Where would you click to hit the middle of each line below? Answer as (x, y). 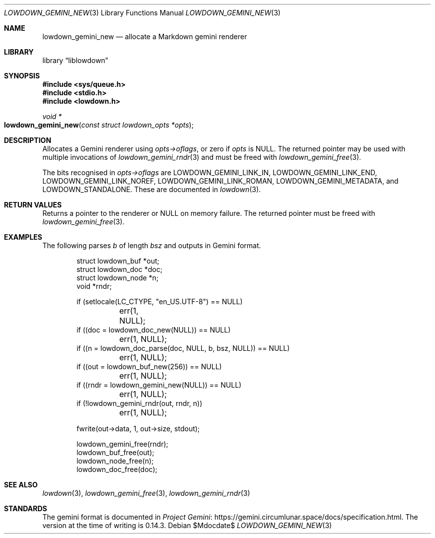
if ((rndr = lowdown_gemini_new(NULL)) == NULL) (159, 385)
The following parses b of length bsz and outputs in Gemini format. (152, 245)
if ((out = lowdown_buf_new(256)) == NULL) (149, 367)
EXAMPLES (23, 237)
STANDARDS (26, 508)
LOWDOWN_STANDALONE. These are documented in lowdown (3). (152, 189)
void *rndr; (94, 286)
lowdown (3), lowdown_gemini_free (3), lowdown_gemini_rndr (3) (146, 493)
